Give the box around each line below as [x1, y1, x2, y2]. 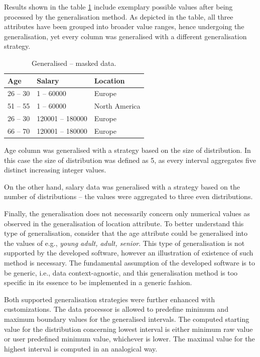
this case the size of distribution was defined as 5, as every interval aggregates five [4, 154, 256, 165]
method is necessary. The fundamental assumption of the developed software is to [4, 257, 255, 267]
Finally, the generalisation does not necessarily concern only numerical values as [4, 208, 250, 218]
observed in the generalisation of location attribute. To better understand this [4, 218, 244, 228]
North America [94, 101, 141, 111]
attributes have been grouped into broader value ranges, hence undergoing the [4, 21, 244, 32]
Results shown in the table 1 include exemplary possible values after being [4, 2, 233, 12]
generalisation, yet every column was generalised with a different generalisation [4, 31, 247, 41]
